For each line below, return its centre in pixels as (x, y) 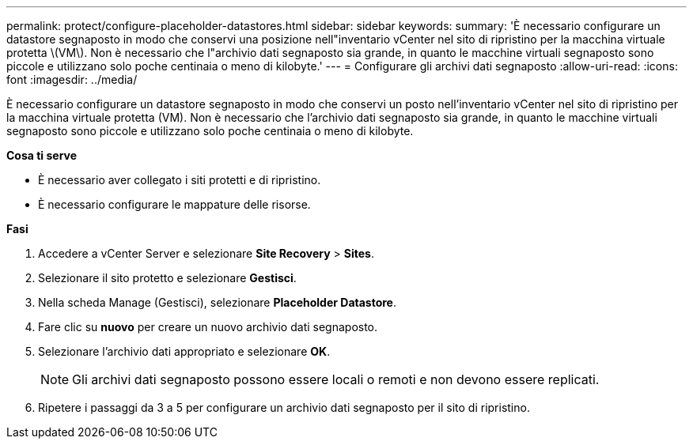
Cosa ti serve (42, 155)
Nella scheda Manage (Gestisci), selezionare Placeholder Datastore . (218, 302)
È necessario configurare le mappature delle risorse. (174, 204)
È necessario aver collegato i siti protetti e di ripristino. (180, 180)
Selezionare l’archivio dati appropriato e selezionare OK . (184, 351)
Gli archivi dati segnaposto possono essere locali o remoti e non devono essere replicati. (336, 379)
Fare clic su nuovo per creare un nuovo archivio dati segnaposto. (208, 327)
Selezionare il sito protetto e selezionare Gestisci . (167, 278)
